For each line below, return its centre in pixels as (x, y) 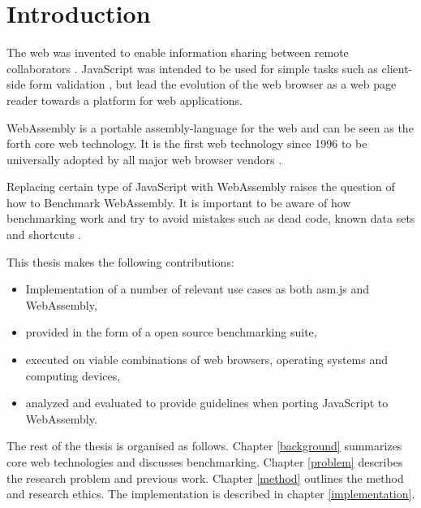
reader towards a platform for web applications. (125, 100)
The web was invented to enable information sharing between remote (178, 52)
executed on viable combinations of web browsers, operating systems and (207, 360)
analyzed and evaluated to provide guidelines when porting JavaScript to (207, 403)
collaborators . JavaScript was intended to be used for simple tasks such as (192, 68)
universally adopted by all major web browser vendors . (144, 159)
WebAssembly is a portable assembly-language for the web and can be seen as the (210, 127)
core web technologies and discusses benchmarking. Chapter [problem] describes (205, 462)
